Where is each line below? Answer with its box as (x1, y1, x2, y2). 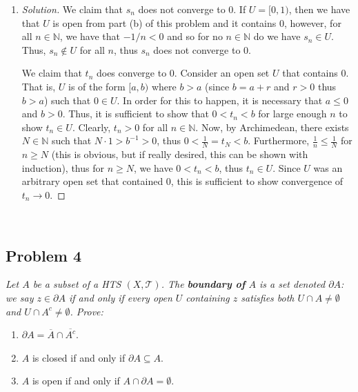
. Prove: (70, 304, 103, 318)
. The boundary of (161, 277, 246, 291)
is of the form (68, 79, 126, 93)
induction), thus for (21, 160, 104, 175)
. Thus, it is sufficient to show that (62, 106, 209, 121)
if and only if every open (69, 290, 172, 304)
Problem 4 (6, 244, 81, 266)
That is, (21, 79, 56, 93)
